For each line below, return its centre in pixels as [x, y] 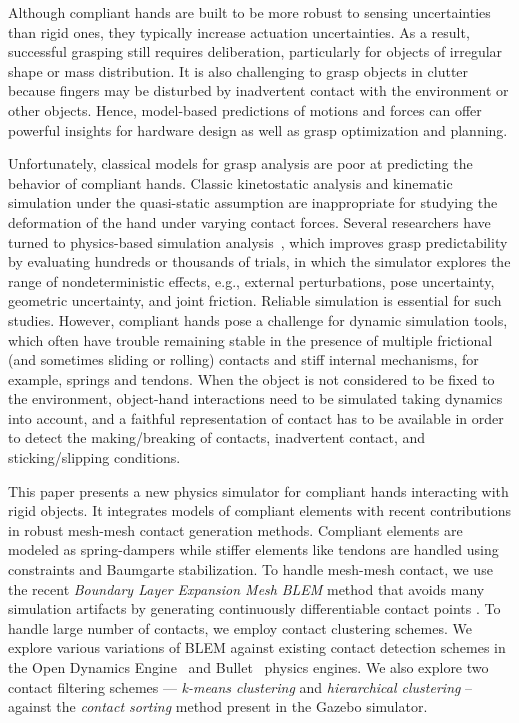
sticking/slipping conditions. [94, 457]
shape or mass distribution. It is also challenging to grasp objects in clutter [238, 70]
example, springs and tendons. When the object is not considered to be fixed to [251, 378]
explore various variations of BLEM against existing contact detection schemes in [257, 647]
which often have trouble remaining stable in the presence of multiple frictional [250, 339]
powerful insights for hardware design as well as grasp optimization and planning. [258, 129]
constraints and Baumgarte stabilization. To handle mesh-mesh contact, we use [250, 569]
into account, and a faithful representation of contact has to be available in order [256, 417]
